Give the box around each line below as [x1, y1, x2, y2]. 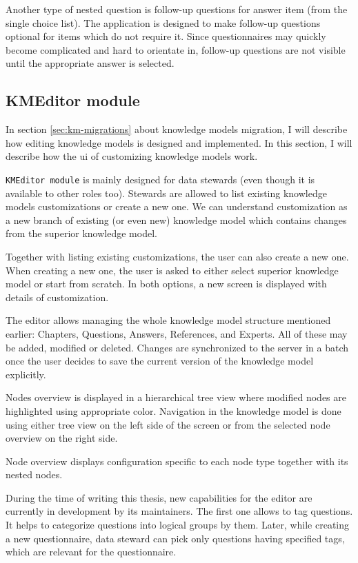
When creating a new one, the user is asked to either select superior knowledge [6, 263, 339, 277]
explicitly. [6, 367, 46, 381]
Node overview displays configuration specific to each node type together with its [6, 453, 348, 468]
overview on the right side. [6, 431, 118, 445]
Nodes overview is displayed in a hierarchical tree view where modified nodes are [6, 390, 347, 405]
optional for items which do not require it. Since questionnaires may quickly [6, 29, 326, 43]
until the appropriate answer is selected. [6, 56, 175, 70]
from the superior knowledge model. [6, 226, 157, 240]
